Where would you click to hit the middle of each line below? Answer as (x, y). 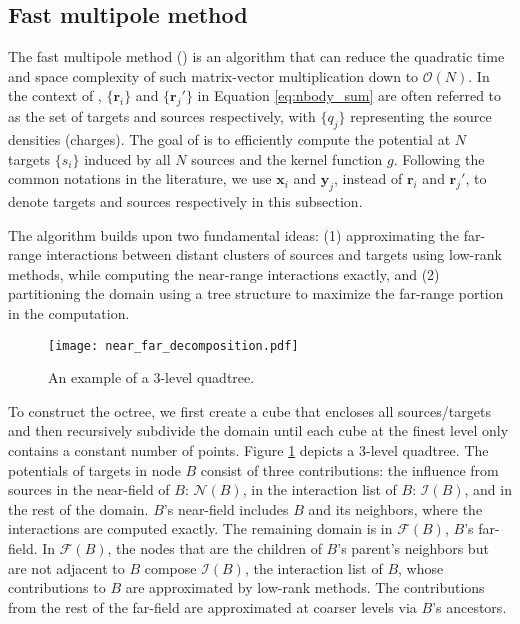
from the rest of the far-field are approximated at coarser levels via (212, 606)
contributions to (57, 587)
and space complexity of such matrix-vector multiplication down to (213, 75)
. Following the (439, 158)
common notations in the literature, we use (140, 178)
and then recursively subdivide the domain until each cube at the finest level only (258, 430)
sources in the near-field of (89, 489)
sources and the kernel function (287, 158)
